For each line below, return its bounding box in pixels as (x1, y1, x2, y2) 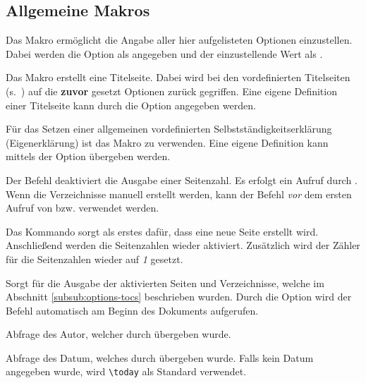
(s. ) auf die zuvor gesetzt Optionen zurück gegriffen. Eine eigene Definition (6, 83, 337, 98)
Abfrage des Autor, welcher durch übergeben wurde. (6, 327, 231, 341)
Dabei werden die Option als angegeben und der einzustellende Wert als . (6, 46, 323, 61)
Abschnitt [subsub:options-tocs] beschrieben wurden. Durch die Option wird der (6, 289, 352, 304)
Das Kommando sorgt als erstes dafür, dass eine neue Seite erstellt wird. (6, 224, 319, 238)
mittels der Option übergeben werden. (6, 149, 171, 164)
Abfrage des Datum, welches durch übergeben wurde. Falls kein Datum (6, 350, 314, 365)
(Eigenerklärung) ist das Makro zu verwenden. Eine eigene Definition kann (6, 135, 329, 150)
